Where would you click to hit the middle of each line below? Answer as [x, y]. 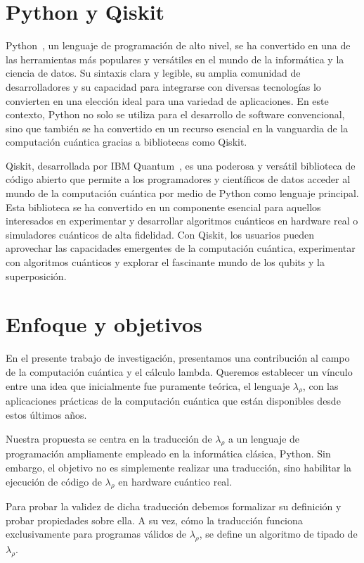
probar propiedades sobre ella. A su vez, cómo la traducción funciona [154, 520]
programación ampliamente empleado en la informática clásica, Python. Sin [168, 454]
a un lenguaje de [264, 438]
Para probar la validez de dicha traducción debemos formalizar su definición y [174, 506]
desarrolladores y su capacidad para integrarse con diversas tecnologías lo [163, 86]
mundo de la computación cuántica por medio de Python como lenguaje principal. [182, 193]
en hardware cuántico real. [175, 481]
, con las [320, 385]
